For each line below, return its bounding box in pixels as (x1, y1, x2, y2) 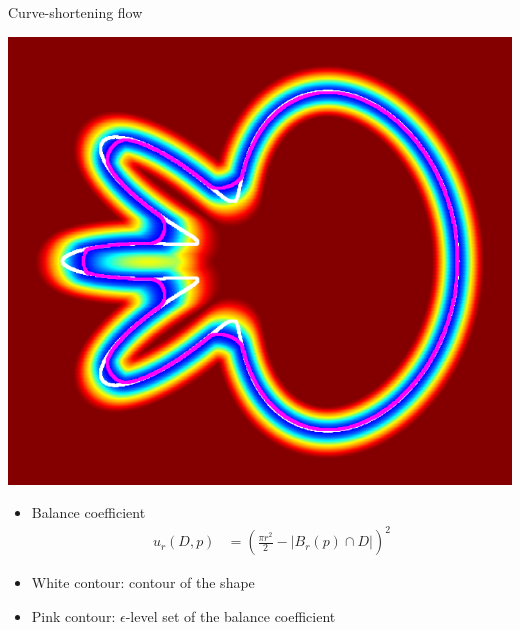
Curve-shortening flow (8, 2, 143, 22)
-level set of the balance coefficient (125, 605, 336, 626)
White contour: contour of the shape (31, 572, 255, 593)
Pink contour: (31, 605, 116, 626)
